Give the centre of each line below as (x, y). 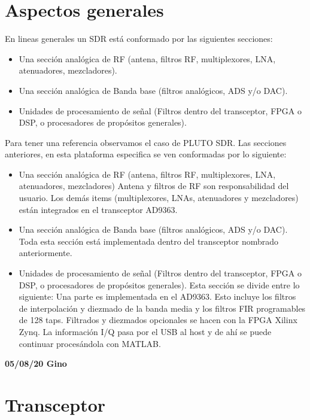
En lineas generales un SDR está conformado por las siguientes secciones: (139, 39)
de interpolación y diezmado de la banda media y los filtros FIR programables (162, 308)
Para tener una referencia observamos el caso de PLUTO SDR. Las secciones (146, 142)
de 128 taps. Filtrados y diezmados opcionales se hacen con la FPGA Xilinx (158, 320)
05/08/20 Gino (36, 363)
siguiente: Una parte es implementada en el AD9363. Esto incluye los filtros (157, 296)
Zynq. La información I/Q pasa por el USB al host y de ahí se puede (145, 331)
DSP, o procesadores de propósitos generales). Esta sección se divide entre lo (159, 284)
